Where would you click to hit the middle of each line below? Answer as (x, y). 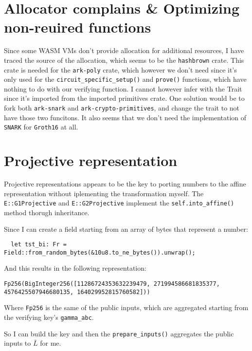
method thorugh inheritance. (47, 212)
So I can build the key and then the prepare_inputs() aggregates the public (119, 333)
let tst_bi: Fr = (39, 245)
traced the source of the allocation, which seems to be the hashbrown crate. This (124, 60)
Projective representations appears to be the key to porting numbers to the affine (125, 184)
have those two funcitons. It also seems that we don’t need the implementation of (125, 117)
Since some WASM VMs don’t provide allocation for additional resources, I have (124, 50)
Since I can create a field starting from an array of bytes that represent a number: (126, 229)
